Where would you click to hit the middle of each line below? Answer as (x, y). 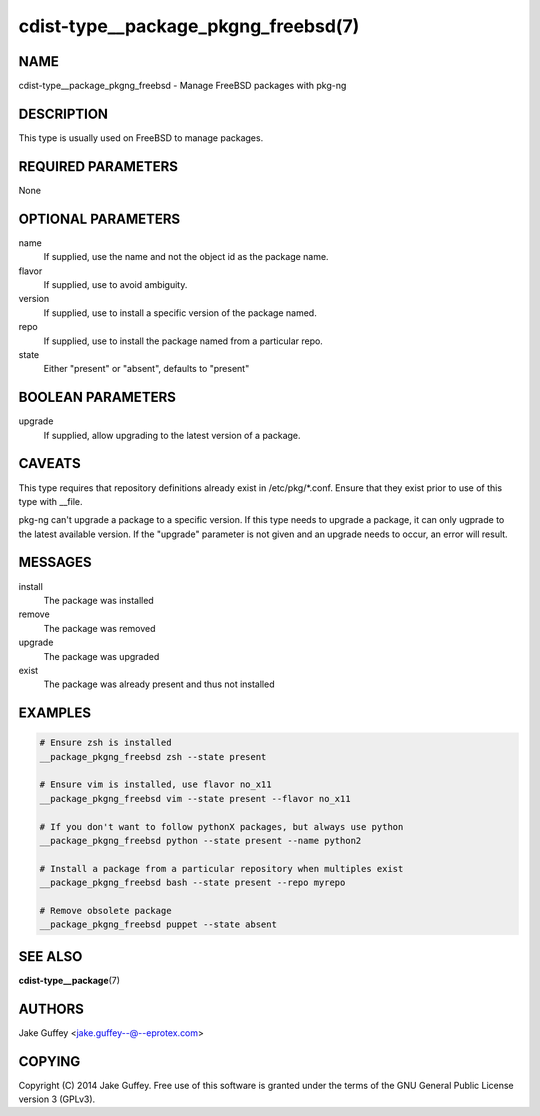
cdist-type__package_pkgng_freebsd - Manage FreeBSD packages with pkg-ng (182, 86)
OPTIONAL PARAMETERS (99, 218)
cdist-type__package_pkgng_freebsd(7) (189, 26)
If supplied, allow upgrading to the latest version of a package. (172, 435)
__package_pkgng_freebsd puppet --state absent (158, 924)
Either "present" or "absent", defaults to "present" (146, 369)
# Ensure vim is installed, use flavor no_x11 (155, 784)
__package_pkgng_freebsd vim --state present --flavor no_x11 (195, 798)
